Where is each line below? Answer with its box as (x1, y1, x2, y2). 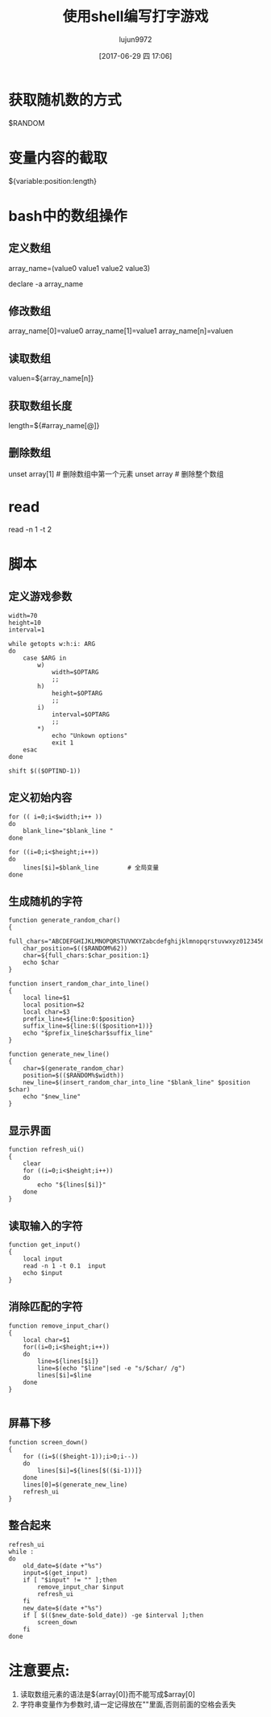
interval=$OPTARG (51, 711, 110, 719)
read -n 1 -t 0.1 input (23, 1262, 106, 1270)
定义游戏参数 (8, 590, 73, 603)
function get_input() (8, 1241, 81, 1249)
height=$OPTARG (51, 689, 103, 698)
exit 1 (51, 739, 74, 747)
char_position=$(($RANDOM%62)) (23, 944, 128, 952)
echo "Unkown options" (51, 731, 128, 740)
